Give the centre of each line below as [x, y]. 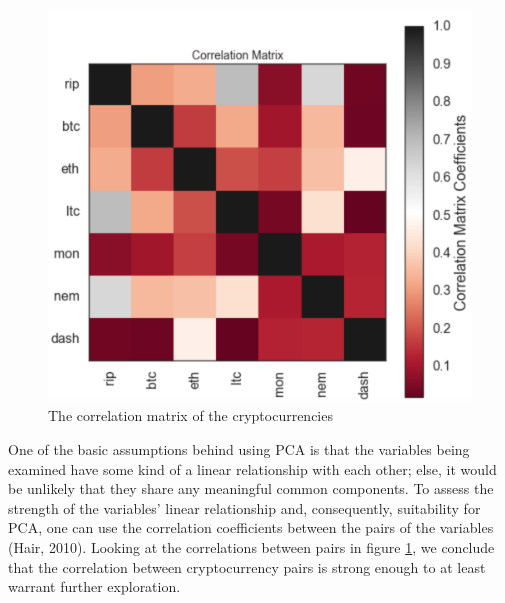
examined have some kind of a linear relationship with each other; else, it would [252, 468]
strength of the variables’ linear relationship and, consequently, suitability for [244, 507]
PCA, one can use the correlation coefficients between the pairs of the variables [251, 527]
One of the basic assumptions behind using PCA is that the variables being [239, 449]
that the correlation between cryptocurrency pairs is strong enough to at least [247, 566]
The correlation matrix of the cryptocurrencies [190, 415]
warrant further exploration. [94, 586]
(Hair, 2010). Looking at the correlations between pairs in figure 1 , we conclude [251, 547]
